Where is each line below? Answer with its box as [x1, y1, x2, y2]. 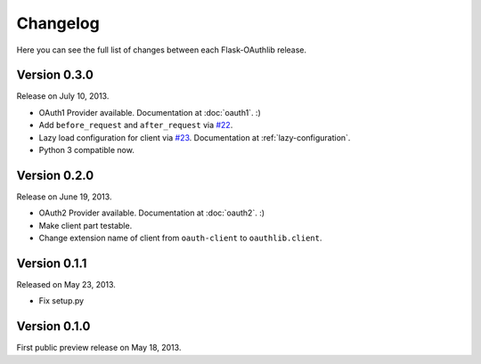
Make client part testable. [38, 220, 133, 231]
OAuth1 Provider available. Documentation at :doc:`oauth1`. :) [38, 107, 262, 117]
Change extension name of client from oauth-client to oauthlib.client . [38, 232, 322, 244]
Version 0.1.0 [16, 319, 91, 334]
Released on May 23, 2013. [16, 279, 116, 289]
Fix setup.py [38, 295, 85, 306]
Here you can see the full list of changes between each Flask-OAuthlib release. [16, 44, 307, 55]
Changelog [16, 13, 100, 33]
